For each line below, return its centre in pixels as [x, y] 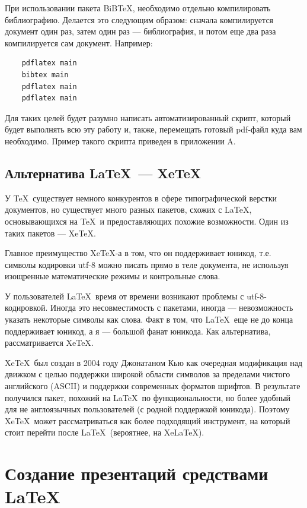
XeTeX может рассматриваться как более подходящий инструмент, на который [148, 420]
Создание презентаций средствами [137, 473]
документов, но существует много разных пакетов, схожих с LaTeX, [128, 209]
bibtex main [45, 75]
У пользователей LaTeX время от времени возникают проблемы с [124, 296]
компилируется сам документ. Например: [79, 42]
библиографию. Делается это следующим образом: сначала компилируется [139, 19]
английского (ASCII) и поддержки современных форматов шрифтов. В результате [153, 386]
